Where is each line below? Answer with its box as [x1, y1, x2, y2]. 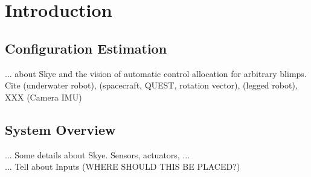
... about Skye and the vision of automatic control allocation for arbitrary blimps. [5, 67, 307, 79]
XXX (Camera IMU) [5, 90, 82, 103]
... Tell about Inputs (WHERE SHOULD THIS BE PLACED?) [5, 160, 240, 173]
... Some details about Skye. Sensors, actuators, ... [5, 148, 190, 161]
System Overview [5, 120, 116, 138]
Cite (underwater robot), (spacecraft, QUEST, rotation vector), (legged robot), [5, 79, 298, 92]
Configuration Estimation [5, 39, 167, 57]
